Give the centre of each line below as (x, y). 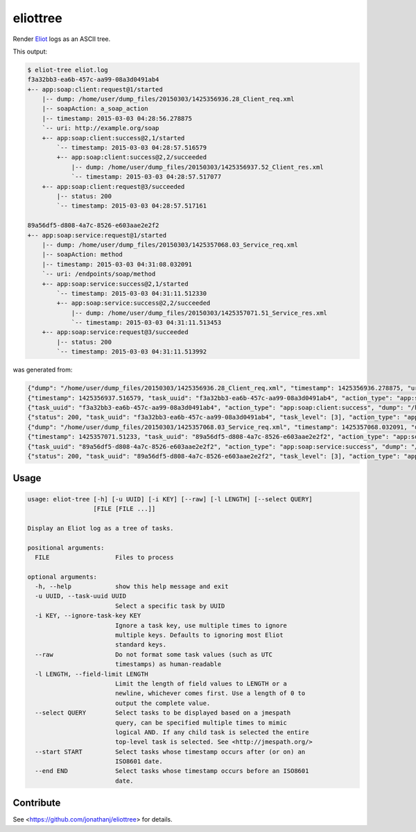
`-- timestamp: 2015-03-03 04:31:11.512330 (132, 293)
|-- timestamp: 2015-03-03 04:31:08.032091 (117, 264)
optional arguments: (62, 577)
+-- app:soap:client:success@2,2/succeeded (132, 157)
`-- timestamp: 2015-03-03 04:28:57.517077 (146, 177)
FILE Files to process (104, 557)
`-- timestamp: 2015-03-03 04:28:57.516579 (132, 148)
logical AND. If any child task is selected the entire (212, 732)
